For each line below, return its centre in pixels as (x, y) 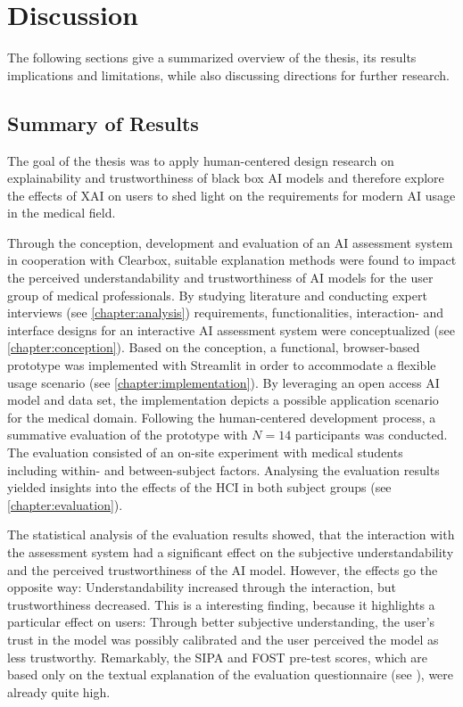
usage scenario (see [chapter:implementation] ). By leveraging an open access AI (223, 382)
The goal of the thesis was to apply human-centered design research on (201, 160)
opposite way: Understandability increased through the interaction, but (202, 587)
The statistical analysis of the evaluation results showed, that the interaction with (231, 534)
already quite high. (59, 691)
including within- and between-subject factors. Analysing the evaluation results (223, 469)
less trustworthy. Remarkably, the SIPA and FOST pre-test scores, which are (218, 657)
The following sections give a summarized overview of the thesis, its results (212, 58)
